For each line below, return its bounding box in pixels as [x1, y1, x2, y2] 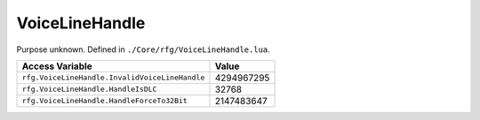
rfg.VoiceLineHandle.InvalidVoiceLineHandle [21, 73, 205, 83]
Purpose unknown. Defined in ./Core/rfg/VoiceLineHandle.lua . [16, 44, 270, 55]
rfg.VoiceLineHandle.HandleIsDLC [21, 85, 157, 94]
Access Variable [21, 60, 92, 72]
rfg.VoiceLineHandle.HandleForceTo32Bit [21, 96, 188, 106]
